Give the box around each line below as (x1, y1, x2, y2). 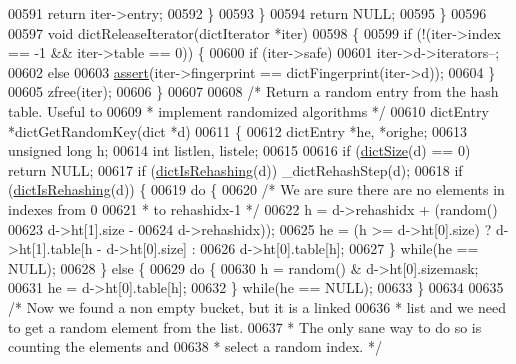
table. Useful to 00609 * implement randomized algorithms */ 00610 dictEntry (8, 100, 489, 121)
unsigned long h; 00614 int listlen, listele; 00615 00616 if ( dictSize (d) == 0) (8, 140, 471, 161)
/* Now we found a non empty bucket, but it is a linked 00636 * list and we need (8, 296, 506, 317)
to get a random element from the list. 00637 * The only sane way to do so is (8, 316, 482, 337)
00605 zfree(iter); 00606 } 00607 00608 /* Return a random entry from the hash (8, 81, 499, 102)
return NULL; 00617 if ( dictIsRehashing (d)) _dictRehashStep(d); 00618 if (8, 159, 463, 180)
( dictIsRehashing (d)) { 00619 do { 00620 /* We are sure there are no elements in (8, 179, 505, 200)
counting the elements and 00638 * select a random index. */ (8, 336, 382, 357)
